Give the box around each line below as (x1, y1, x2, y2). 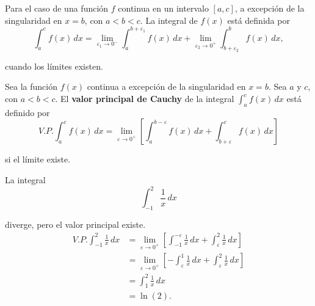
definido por (5, 106, 50, 118)
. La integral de (140, 13, 198, 26)
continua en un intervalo (118, 2, 209, 14)
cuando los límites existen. (5, 59, 103, 72)
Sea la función (5, 80, 57, 93)
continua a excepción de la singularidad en (87, 80, 246, 93)
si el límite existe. (5, 153, 71, 166)
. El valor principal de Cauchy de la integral (55, 92, 234, 105)
